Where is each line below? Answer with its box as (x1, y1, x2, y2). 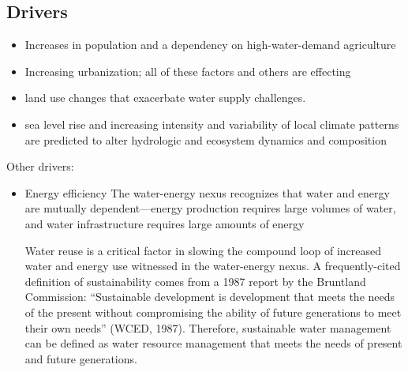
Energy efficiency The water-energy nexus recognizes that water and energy (24, 184, 390, 201)
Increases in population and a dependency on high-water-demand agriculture (24, 36, 396, 53)
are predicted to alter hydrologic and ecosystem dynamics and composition (24, 131, 387, 148)
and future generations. (24, 350, 137, 366)
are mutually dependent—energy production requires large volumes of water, (24, 200, 396, 216)
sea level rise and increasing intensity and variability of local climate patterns (24, 115, 399, 132)
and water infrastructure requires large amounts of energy (24, 215, 305, 231)
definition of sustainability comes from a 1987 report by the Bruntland (24, 272, 366, 289)
